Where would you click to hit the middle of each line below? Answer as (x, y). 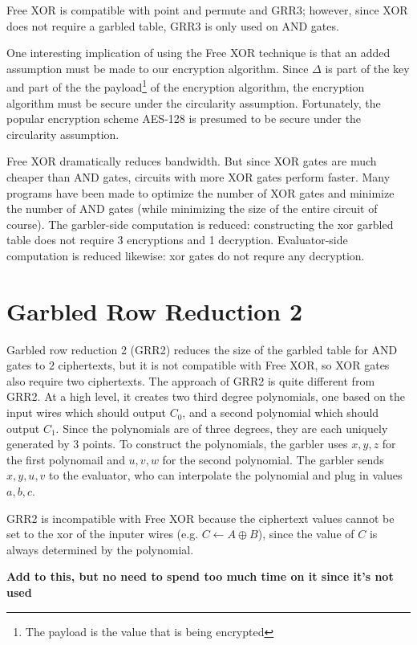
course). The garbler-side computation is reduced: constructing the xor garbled (200, 224)
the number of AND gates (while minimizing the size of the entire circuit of (192, 208)
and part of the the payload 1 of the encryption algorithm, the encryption (186, 86)
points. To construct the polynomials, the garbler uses (215, 444)
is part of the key (367, 68)
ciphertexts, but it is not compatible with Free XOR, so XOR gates (224, 365)
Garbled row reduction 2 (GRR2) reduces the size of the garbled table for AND (202, 349)
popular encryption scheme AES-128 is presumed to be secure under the (184, 118)
